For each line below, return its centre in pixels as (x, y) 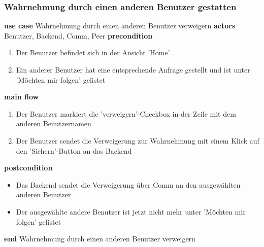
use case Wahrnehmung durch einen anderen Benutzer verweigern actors (120, 26)
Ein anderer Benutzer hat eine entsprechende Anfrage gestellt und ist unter (133, 69)
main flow (22, 97)
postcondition (28, 168)
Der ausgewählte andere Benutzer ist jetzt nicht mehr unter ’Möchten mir (131, 211)
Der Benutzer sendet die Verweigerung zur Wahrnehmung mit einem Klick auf (138, 140)
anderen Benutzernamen (54, 123)
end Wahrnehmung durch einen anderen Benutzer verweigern (100, 239)
